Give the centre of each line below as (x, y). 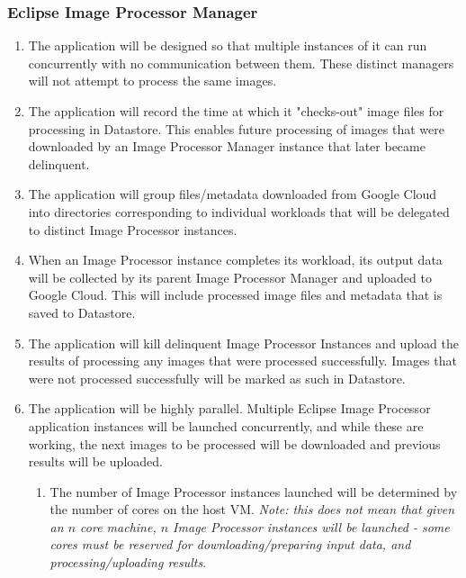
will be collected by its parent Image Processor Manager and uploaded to (230, 277)
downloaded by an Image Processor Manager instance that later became (227, 146)
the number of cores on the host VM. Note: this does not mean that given (252, 509)
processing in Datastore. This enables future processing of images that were (236, 128)
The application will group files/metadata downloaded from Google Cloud (233, 194)
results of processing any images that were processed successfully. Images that (242, 361)
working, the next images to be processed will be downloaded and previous (234, 443)
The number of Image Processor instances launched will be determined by (254, 491)
